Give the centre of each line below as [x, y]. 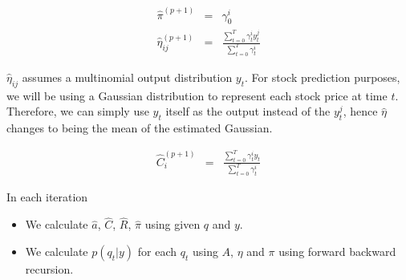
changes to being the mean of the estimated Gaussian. [140, 128]
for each [157, 251]
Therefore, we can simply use [78, 111]
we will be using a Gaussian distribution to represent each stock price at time [197, 95]
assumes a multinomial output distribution [127, 77]
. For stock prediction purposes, [323, 77]
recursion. [49, 268]
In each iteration [47, 197]
